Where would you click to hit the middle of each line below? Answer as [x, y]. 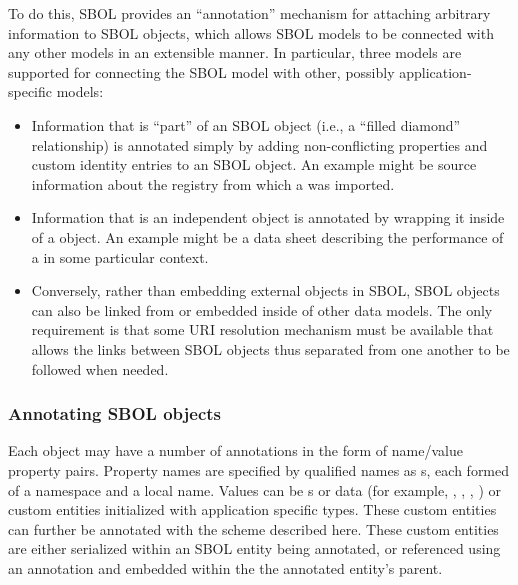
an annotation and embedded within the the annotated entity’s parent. [225, 567]
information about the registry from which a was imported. [213, 183]
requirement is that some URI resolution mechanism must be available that [262, 329]
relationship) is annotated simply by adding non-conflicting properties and [259, 144]
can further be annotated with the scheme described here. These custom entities [253, 528]
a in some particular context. [120, 256]
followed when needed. [100, 368]
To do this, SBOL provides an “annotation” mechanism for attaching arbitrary [249, 13]
